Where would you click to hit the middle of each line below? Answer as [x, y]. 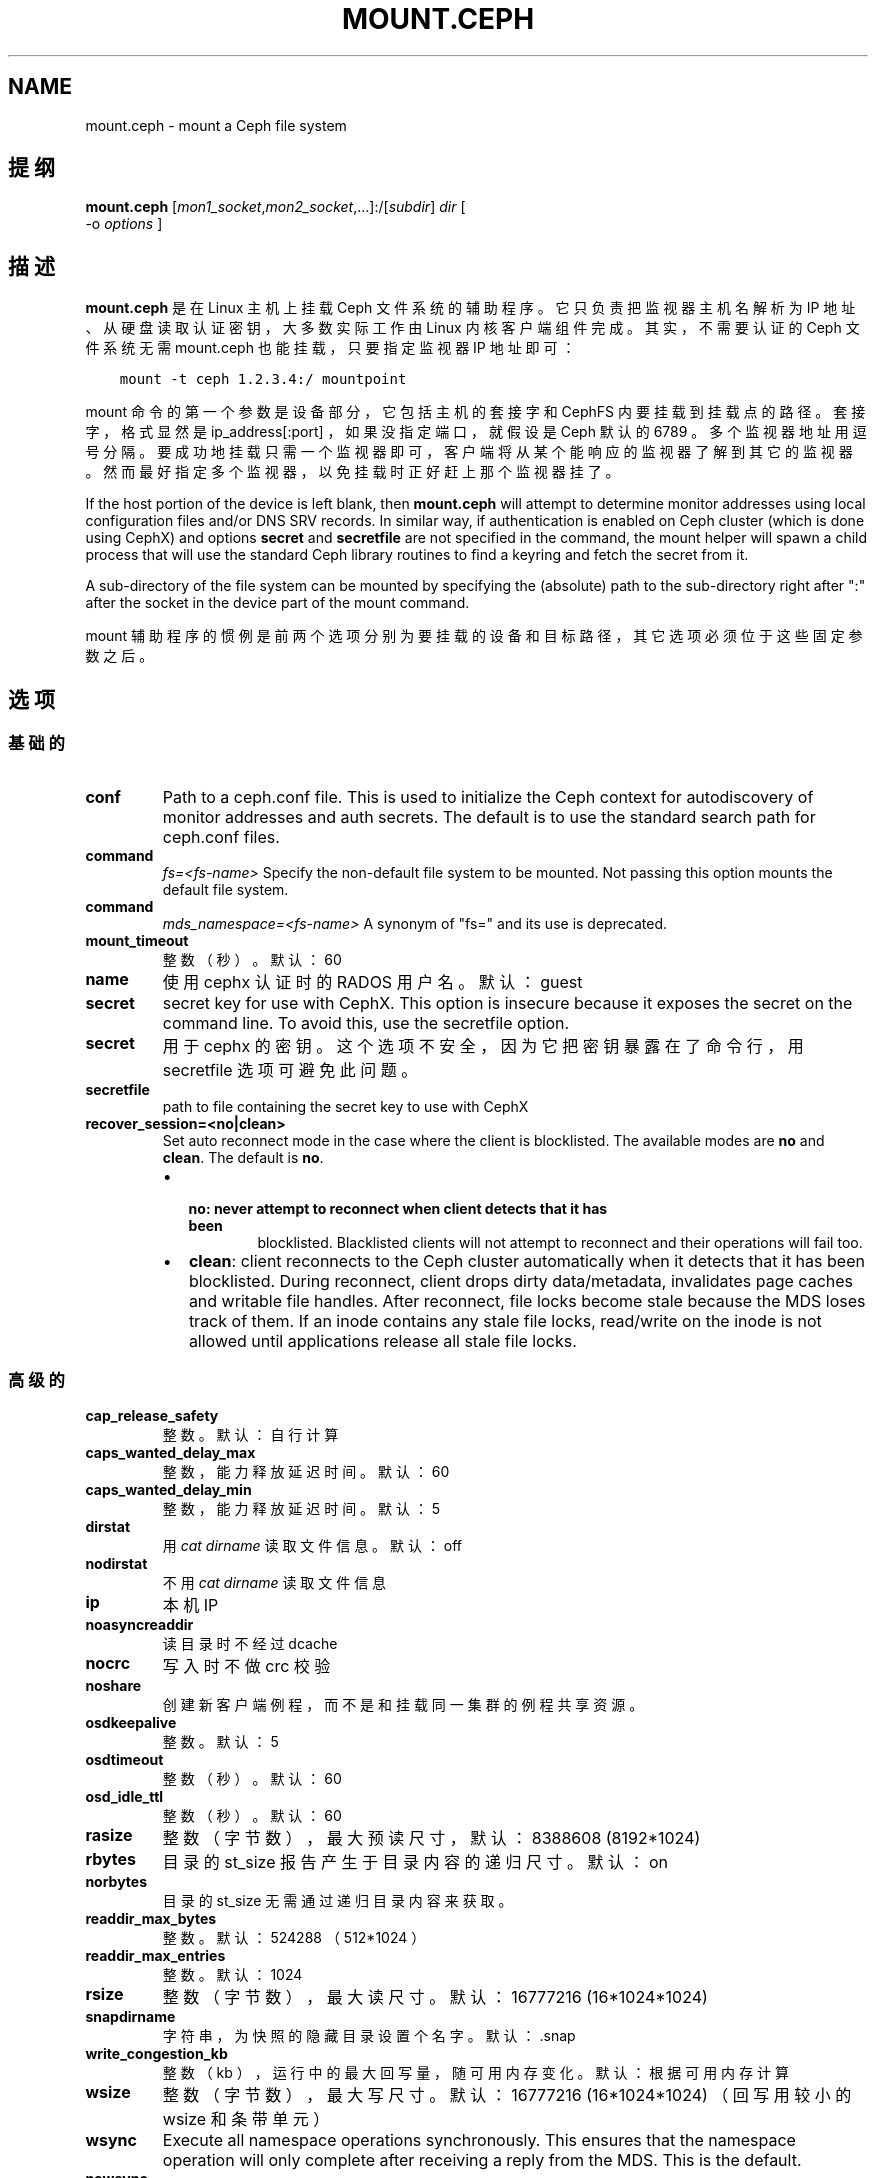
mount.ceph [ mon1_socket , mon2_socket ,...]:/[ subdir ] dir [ [275, 207]
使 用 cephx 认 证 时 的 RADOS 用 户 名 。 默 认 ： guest [372, 981]
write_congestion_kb [156, 2054]
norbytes [116, 1882]
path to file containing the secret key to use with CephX [345, 1106]
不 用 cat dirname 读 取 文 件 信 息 [274, 1583]
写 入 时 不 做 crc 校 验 [246, 1666]
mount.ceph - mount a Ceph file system [216, 125]
